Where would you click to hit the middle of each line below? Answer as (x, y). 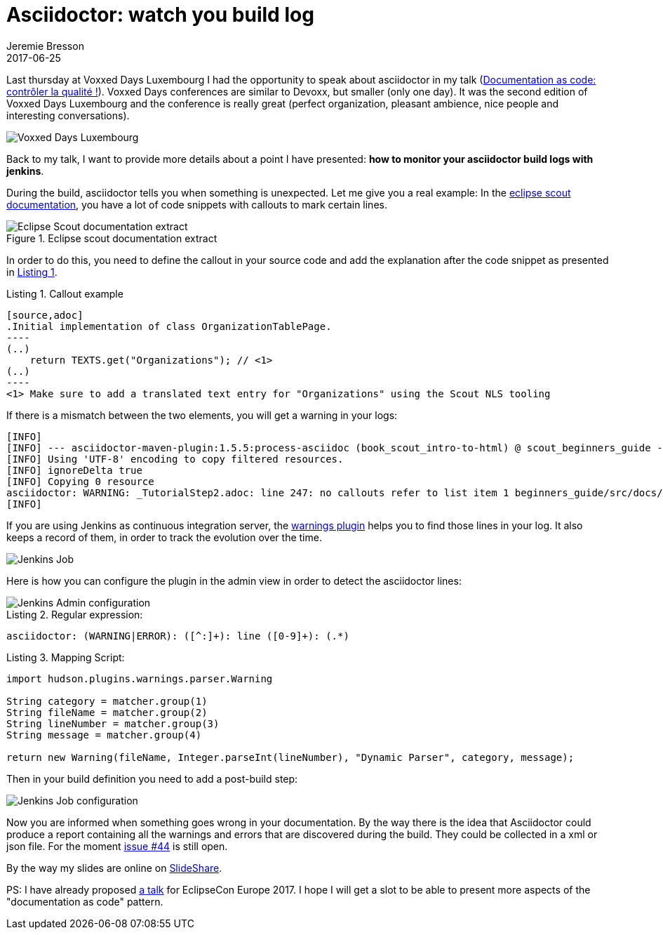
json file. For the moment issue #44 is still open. (117, 846)
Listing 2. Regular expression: (75, 614)
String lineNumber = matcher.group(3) (113, 723)
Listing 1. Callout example (65, 293)
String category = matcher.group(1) (107, 701)
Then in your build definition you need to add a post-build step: (152, 778)
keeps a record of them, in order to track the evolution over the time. (164, 537)
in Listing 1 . (32, 272)
